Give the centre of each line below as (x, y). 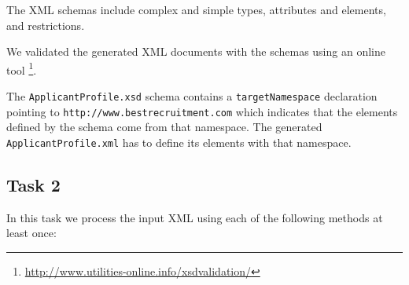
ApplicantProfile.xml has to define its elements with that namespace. (179, 142)
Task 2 (33, 184)
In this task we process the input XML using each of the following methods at (195, 217)
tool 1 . (22, 68)
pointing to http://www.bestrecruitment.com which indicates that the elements (202, 111)
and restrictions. (46, 25)
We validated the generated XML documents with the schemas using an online (196, 51)
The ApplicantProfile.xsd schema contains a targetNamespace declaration (192, 96)
